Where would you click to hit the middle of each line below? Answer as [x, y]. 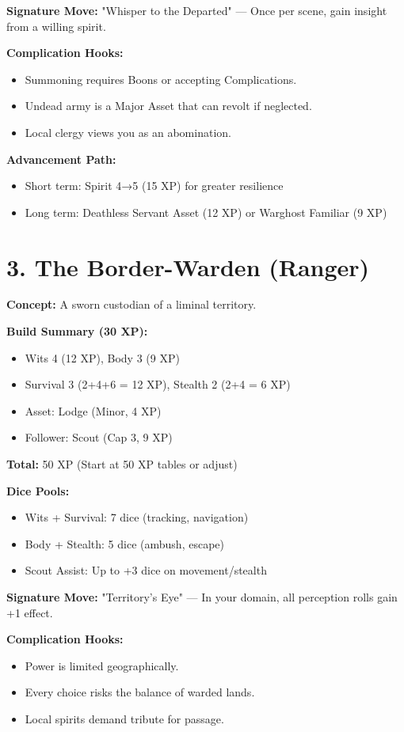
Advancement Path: [61, 159]
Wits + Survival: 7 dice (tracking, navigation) [137, 517]
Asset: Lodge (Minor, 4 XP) [93, 410]
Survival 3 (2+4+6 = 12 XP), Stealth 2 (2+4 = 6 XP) [158, 384]
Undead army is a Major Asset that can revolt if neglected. [168, 106]
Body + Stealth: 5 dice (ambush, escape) [124, 543]
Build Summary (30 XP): [77, 331]
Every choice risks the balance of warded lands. [140, 692]
